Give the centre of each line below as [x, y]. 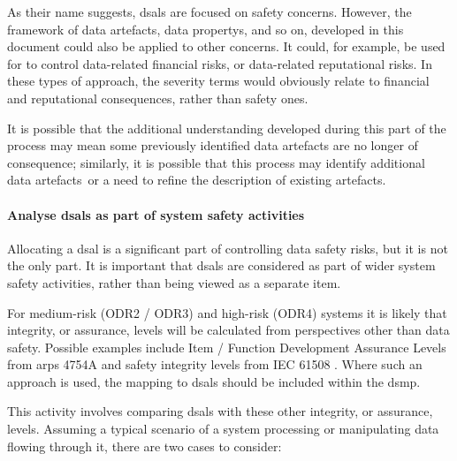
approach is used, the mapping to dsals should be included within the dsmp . [214, 381]
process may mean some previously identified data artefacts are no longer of [213, 145]
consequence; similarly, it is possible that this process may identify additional [216, 162]
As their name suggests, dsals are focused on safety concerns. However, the [209, 11]
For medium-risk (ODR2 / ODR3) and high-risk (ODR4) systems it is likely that [227, 312]
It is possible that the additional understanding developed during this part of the [227, 128]
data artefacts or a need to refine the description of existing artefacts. [197, 180]
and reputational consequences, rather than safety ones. [158, 98]
